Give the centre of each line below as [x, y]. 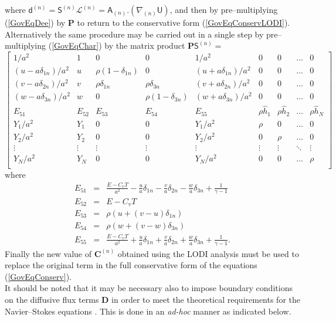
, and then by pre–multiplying [224, 9]
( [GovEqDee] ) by [35, 22]
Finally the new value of [48, 253]
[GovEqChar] [75, 45]
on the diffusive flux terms [52, 299]
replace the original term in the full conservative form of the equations [131, 265]
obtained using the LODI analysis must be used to [208, 253]
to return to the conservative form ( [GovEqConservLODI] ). [184, 22]
